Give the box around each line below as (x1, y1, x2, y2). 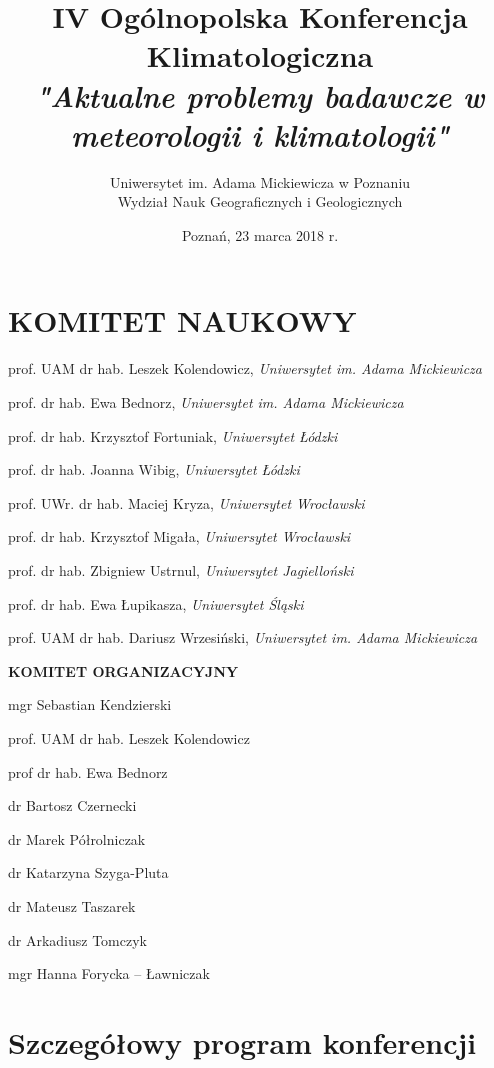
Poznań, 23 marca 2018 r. (181, 224, 339, 245)
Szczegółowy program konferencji (8, 1021, 477, 1062)
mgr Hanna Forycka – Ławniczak (8, 963, 210, 984)
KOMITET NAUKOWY (8, 300, 357, 341)
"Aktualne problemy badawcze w (35, 74, 485, 116)
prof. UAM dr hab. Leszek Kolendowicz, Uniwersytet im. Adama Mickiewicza (8, 358, 482, 379)
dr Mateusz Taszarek (8, 895, 136, 916)
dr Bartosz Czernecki (8, 795, 137, 816)
